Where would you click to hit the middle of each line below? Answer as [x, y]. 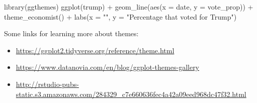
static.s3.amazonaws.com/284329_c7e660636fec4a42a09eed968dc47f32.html [131, 94]
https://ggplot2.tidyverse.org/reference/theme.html [95, 50]
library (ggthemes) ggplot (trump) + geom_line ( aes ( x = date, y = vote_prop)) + [129, 7]
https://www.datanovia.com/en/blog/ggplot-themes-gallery [108, 67]
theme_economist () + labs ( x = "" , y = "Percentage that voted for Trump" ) [120, 16]
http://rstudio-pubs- [47, 84]
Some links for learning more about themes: [71, 33]
